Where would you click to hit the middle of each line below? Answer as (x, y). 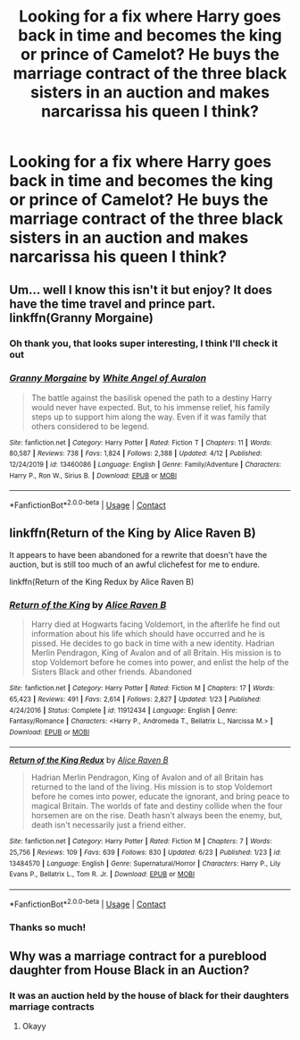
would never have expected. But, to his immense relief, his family (150, 407)
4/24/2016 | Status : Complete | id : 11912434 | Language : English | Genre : (124, 710)
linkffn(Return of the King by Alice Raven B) (133, 533)
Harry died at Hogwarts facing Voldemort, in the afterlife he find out (155, 624)
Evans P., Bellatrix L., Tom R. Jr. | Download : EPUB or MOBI (102, 875)
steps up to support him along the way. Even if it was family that (149, 417)
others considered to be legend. (90, 426)
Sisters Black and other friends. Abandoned (111, 672)
